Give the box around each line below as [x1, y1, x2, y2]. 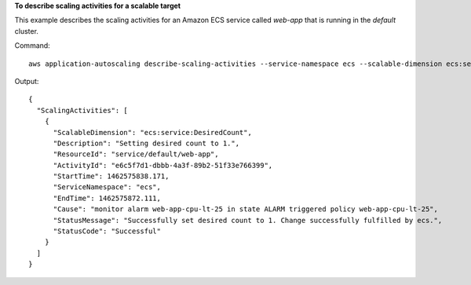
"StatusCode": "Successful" [53, 227, 161, 236]
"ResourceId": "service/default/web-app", [53, 150, 219, 159]
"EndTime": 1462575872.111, [53, 193, 161, 203]
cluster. [14, 26, 39, 35]
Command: [14, 41, 50, 50]
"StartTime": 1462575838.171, [53, 172, 170, 181]
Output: [14, 76, 39, 86]
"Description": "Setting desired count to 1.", [53, 138, 239, 148]
